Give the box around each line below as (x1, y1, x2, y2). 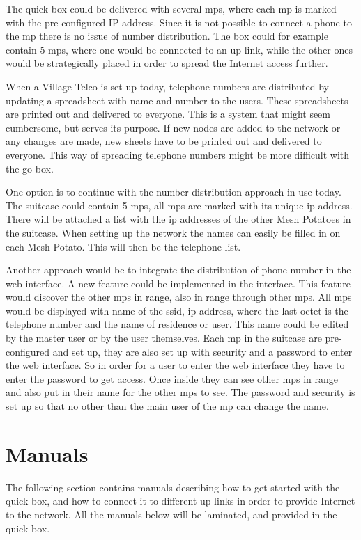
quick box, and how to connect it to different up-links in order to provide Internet (6, 493, 355, 508)
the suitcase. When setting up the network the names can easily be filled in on (6, 225, 341, 239)
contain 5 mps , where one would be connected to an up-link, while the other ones (6, 42, 353, 56)
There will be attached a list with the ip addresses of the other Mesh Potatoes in (6, 212, 351, 226)
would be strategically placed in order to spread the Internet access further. (6, 56, 328, 70)
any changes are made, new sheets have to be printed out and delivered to (6, 134, 322, 148)
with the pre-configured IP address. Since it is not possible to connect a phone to (6, 15, 352, 29)
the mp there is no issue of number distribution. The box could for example (6, 29, 328, 43)
